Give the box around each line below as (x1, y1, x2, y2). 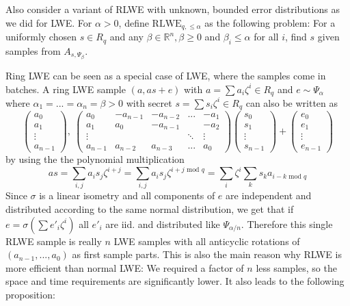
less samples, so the (256, 260, 337, 275)
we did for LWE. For (5, 15, 92, 29)
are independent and (226, 188, 312, 203)
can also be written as (245, 95, 338, 110)
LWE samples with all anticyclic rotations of (113, 233, 300, 248)
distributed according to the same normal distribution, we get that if (5, 202, 294, 216)
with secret (126, 95, 172, 110)
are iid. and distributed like (105, 216, 220, 231)
